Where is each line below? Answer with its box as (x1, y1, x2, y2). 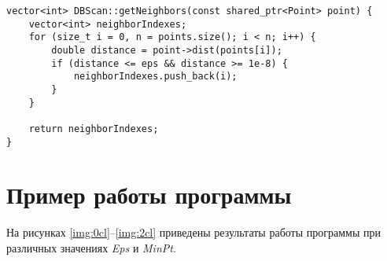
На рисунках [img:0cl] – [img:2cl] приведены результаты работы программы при (6, 224, 381, 241)
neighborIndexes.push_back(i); (73, 71, 238, 83)
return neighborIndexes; (28, 123, 159, 134)
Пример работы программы (6, 178, 292, 211)
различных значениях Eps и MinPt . (6, 239, 176, 255)
